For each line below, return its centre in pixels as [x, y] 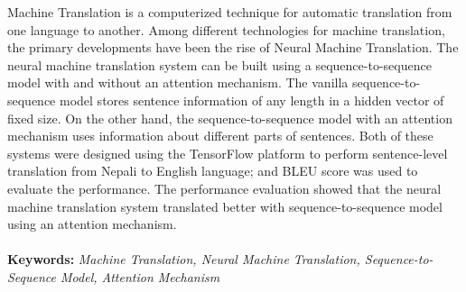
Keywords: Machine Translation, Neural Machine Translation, [184, 259]
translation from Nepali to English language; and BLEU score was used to [213, 171]
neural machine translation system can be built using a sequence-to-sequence [219, 64]
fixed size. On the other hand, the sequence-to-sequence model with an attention [230, 118]
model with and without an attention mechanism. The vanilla [178, 82]
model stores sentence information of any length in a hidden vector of [252, 100]
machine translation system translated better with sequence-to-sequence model [225, 206]
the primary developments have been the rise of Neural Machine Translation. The [233, 47]
